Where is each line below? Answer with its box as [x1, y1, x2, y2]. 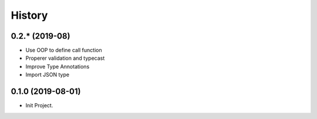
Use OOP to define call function [25, 47, 102, 54]
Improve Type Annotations [25, 63, 90, 70]
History [11, 9, 48, 22]
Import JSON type [25, 71, 70, 79]
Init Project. [25, 102, 53, 109]
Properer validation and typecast [25, 55, 105, 62]
